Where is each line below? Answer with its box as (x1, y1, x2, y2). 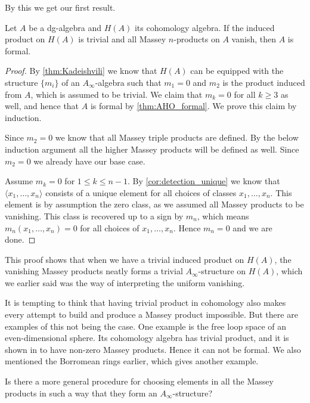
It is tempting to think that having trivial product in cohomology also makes (5, 296, 286, 309)
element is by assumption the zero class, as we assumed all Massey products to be (5, 198, 304, 210)
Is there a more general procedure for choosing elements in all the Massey (5, 375, 274, 387)
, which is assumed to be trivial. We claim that (30, 88, 203, 100)
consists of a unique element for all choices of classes (45, 186, 237, 199)
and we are (232, 221, 272, 234)
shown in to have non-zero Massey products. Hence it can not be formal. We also (5, 343, 301, 355)
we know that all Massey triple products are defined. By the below (55, 131, 299, 144)
